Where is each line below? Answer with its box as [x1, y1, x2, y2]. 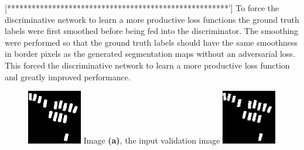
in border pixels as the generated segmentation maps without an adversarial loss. [5, 47, 295, 60]
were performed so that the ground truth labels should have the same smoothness [5, 36, 298, 48]
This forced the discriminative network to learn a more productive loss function [5, 59, 290, 71]
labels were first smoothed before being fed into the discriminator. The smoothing [5, 25, 299, 37]
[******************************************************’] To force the [5, 2, 279, 13]
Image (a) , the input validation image [83, 134, 220, 146]
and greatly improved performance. [5, 70, 131, 83]
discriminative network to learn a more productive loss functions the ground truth [5, 13, 299, 25]
